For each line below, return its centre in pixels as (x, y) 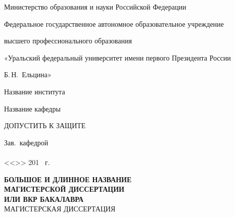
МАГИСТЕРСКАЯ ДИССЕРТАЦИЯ (60, 209)
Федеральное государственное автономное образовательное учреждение (114, 23)
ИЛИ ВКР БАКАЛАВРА (44, 199)
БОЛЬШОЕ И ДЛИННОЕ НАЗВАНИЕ (68, 179)
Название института (35, 91)
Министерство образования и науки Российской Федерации (95, 7)
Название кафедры (32, 108)
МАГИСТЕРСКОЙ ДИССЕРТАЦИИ (64, 189)
